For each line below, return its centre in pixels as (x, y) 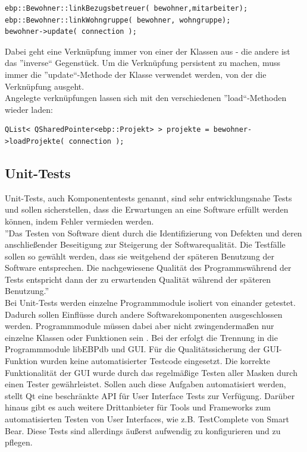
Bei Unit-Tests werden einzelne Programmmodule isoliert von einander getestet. (150, 303)
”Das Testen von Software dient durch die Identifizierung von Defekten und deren (153, 233)
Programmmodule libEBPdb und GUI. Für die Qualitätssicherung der (133, 349)
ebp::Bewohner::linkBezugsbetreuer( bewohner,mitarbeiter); (126, 8)
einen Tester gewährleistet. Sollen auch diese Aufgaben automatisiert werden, (145, 384)
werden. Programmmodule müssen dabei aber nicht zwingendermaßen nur (140, 326)
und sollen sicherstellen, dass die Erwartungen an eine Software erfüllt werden (147, 209)
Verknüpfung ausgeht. (45, 86)
